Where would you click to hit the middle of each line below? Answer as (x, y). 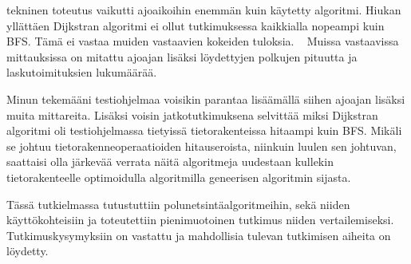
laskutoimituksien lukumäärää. (82, 72)
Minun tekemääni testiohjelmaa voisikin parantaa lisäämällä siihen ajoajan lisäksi (206, 99)
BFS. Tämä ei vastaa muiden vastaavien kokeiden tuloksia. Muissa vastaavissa (203, 41)
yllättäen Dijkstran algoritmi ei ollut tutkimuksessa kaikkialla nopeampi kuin (196, 25)
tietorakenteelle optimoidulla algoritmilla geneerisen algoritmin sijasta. (179, 177)
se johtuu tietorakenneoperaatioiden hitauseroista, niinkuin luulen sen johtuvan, (202, 146)
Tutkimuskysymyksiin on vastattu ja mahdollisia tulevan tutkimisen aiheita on (199, 235)
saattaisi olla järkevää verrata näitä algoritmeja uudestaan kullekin (170, 162)
